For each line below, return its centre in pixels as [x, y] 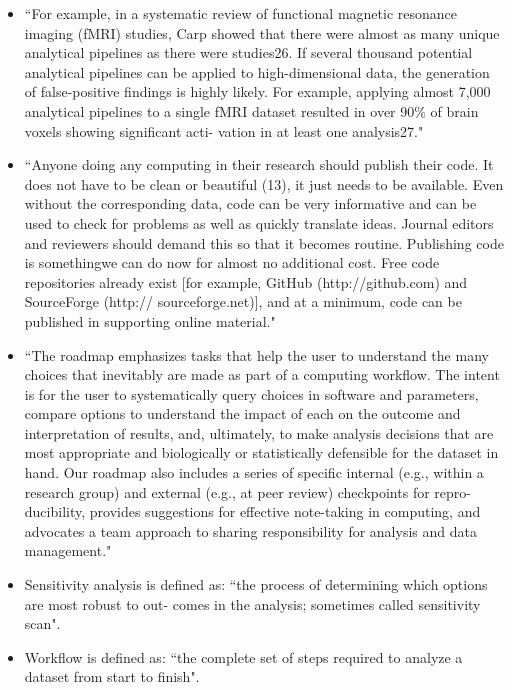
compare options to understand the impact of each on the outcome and [242, 413]
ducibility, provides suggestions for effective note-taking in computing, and [252, 511]
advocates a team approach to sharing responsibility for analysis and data [250, 530]
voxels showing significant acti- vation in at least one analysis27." [224, 130]
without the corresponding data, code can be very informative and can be [250, 203]
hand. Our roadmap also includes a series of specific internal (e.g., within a [254, 472]
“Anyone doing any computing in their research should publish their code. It [259, 164]
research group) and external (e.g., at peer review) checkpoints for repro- [247, 491]
